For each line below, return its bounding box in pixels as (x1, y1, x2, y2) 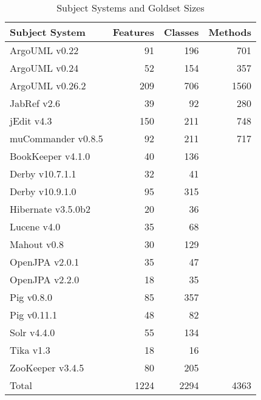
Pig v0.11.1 (10, 308, 58, 322)
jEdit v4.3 (10, 114, 52, 128)
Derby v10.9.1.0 (10, 184, 76, 198)
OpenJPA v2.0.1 (10, 255, 80, 269)
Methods (208, 25, 251, 39)
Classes (163, 25, 199, 39)
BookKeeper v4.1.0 (10, 149, 90, 163)
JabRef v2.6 (10, 96, 61, 110)
